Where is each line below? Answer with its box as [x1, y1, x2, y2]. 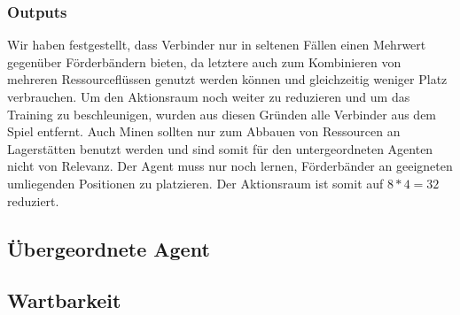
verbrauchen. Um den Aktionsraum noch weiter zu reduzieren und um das [7, 88, 410, 105]
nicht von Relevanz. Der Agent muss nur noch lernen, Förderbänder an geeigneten [7, 157, 453, 175]
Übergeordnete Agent [7, 234, 210, 262]
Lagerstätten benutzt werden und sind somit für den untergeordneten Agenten [7, 139, 433, 157]
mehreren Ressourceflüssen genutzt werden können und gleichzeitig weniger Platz [7, 70, 448, 88]
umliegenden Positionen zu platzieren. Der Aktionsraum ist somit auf [7, 173, 384, 192]
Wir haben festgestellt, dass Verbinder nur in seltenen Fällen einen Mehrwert [7, 35, 426, 54]
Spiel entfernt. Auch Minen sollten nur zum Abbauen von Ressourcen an [7, 122, 401, 141]
